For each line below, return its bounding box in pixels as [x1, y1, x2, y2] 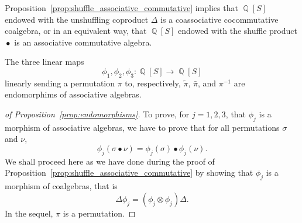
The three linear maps [5, 55, 84, 68]
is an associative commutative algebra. [14, 36, 152, 48]
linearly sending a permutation [5, 76, 115, 89]
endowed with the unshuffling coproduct [5, 13, 149, 25]
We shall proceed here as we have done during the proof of [5, 155, 215, 167]
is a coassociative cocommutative [160, 13, 279, 25]
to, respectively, [125, 76, 181, 89]
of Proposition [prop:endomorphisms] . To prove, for [5, 107, 190, 120]
